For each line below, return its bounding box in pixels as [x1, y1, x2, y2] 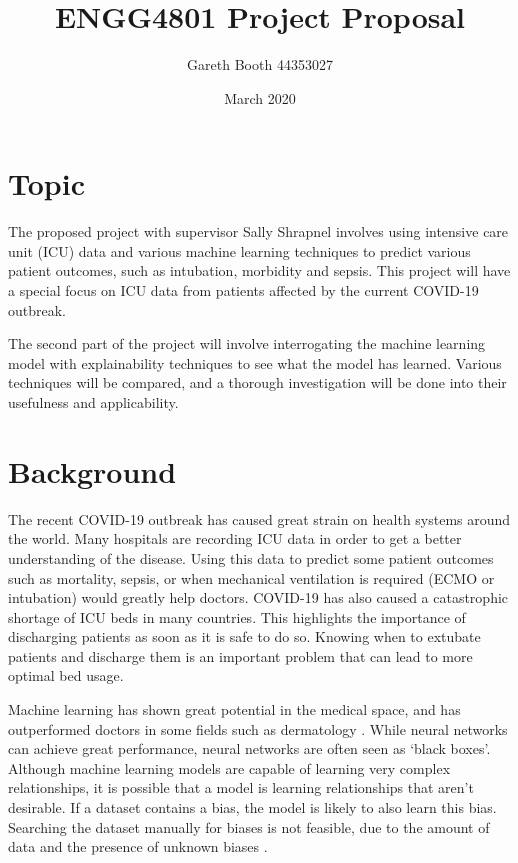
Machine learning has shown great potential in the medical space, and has [8, 699, 461, 720]
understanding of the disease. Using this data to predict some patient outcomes [8, 547, 494, 568]
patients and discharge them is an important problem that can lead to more [8, 645, 473, 666]
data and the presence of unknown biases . [8, 836, 268, 857]
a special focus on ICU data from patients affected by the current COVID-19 [8, 280, 479, 301]
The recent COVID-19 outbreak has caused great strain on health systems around [8, 508, 511, 529]
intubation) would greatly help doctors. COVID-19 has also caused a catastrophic [8, 587, 509, 608]
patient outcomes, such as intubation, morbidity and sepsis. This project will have [8, 260, 511, 281]
